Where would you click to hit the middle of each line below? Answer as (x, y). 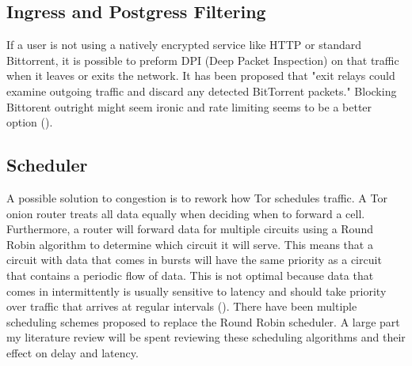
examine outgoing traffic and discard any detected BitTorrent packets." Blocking (202, 91)
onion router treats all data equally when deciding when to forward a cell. (186, 213)
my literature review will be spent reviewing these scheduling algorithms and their (206, 337)
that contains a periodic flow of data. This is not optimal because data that (190, 275)
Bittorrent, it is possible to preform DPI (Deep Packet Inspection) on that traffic (203, 60)
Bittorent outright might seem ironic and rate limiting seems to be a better (189, 106)
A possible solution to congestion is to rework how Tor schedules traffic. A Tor (197, 197)
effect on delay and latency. (72, 352)
